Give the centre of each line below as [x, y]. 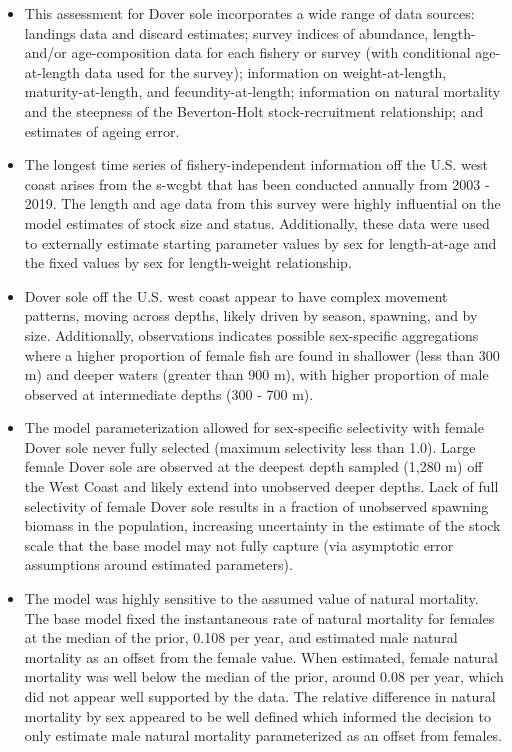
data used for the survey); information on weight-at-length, [265, 71]
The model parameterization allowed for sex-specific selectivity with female [254, 427]
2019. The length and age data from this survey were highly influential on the [262, 203]
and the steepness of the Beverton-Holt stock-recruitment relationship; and [254, 110]
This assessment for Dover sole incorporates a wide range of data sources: [249, 13]
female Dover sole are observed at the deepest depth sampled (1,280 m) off [253, 466]
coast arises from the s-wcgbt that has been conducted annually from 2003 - [257, 183]
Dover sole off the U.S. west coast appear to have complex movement [236, 295]
